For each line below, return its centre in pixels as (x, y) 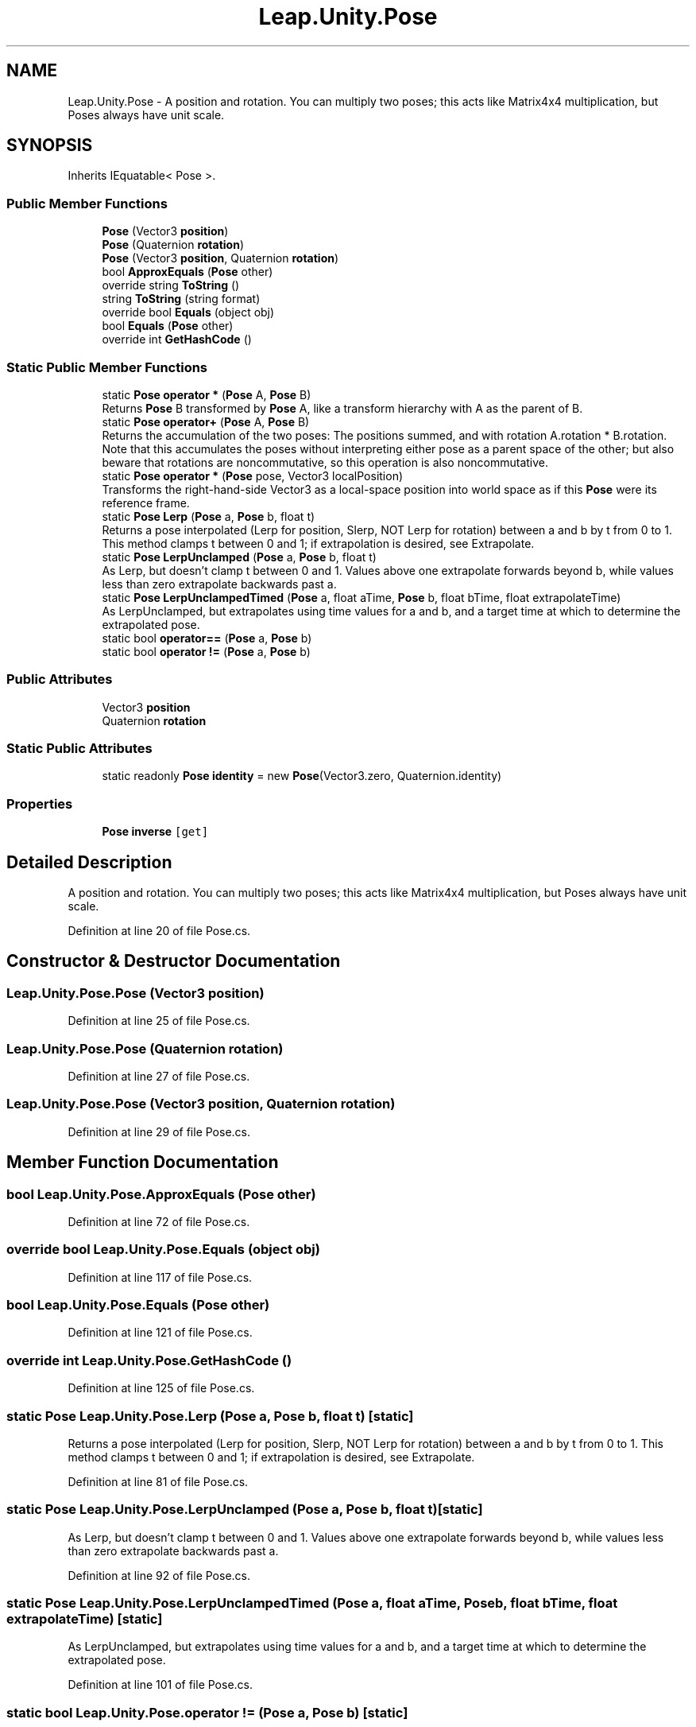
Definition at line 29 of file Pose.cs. (159, 1131)
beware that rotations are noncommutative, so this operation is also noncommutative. (325, 462)
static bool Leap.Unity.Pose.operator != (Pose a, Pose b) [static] (207, 1712)
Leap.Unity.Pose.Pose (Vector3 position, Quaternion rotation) (201, 1104)
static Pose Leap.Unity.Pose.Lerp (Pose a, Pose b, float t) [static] (210, 1416)
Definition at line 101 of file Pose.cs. (160, 1685)
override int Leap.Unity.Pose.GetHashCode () (149, 1360)
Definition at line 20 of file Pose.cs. (159, 931)
